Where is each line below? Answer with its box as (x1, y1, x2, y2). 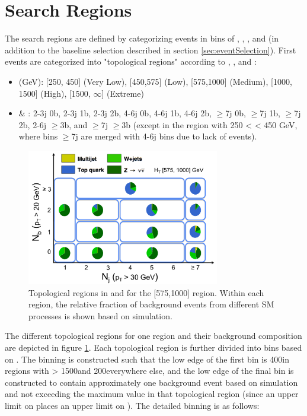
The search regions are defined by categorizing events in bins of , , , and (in (5, 32, 279, 45)
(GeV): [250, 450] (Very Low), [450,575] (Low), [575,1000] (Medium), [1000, (18, 75, 292, 87)
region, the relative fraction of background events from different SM (28, 298, 274, 310)
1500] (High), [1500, (18, 87, 91, 99)
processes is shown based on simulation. (28, 309, 172, 322)
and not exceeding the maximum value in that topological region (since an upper (5, 388, 299, 400)
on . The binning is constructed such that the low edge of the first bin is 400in (5, 353, 289, 365)
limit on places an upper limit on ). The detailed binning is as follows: (5, 399, 260, 411)
